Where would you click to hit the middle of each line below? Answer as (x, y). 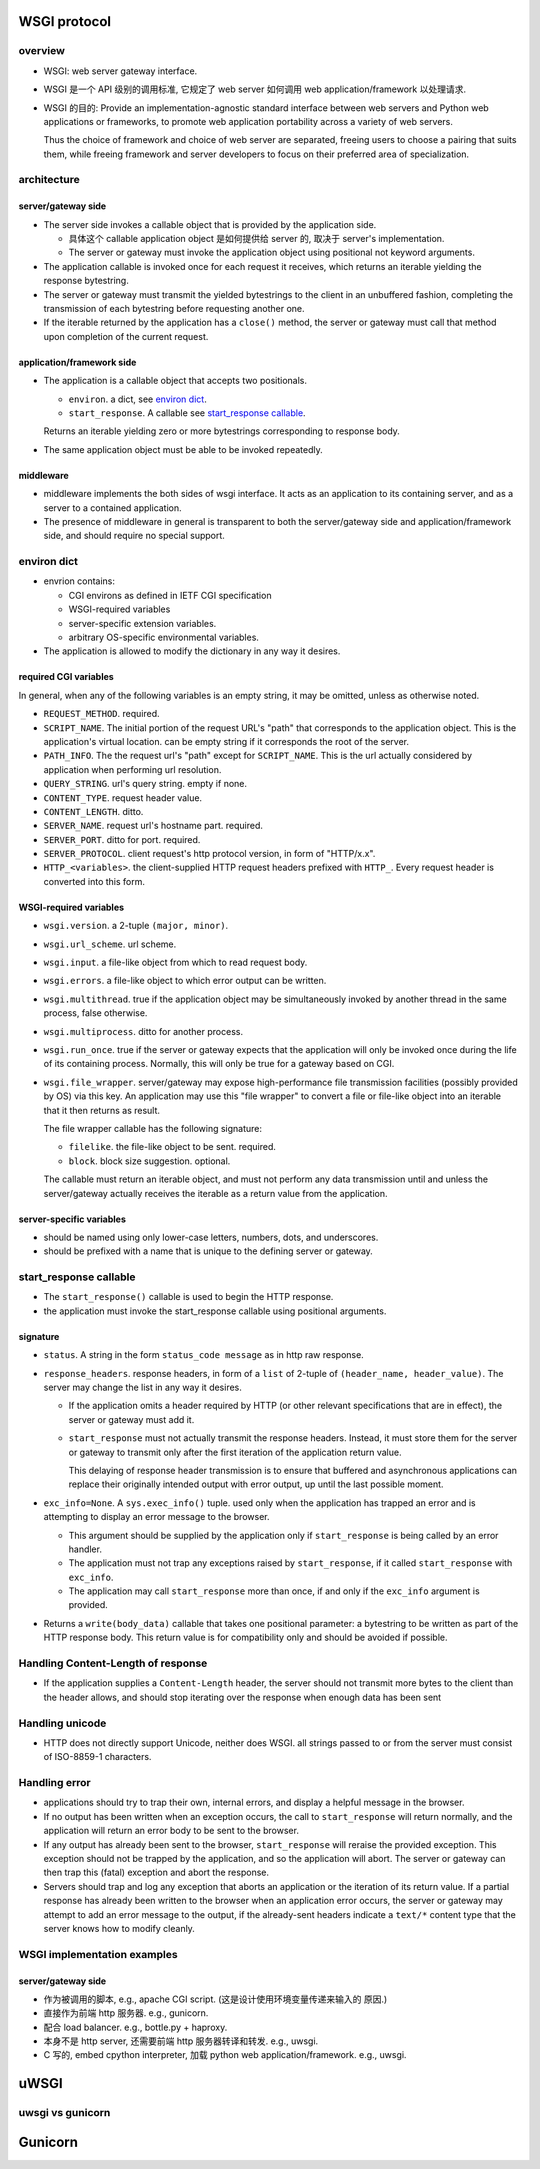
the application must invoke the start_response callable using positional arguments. (215, 1311)
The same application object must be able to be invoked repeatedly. (183, 449)
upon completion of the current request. (126, 336)
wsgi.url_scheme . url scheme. (110, 944)
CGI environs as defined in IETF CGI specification (170, 595)
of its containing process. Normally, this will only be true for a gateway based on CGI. (219, 1064)
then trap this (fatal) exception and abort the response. (156, 1872)
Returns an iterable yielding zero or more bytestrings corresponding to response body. (221, 431)
